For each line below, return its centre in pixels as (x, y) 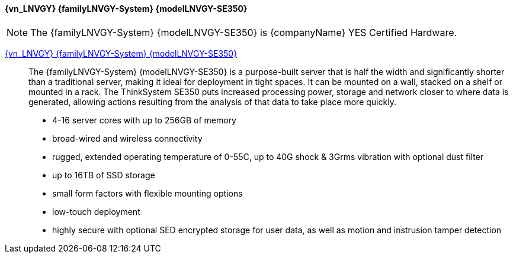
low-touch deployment (96, 211)
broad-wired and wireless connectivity (127, 138)
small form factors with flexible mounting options (148, 193)
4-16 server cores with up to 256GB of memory (144, 120)
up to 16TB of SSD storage (104, 175)
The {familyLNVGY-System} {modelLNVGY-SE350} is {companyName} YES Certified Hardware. (244, 32)
